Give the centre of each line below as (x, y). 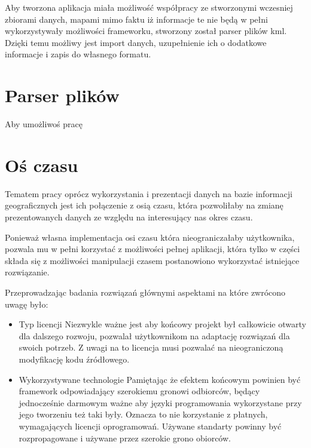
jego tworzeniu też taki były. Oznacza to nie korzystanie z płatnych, (143, 414)
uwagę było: (27, 304)
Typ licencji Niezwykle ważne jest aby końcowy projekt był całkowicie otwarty (162, 324)
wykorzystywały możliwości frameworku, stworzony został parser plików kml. (146, 31)
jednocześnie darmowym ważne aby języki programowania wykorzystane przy (160, 402)
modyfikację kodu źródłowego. (74, 359)
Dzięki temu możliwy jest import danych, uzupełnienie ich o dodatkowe (136, 42)
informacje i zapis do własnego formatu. (78, 54)
